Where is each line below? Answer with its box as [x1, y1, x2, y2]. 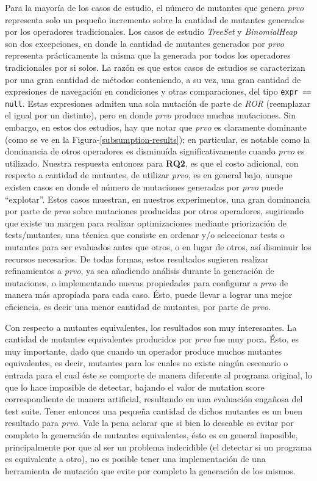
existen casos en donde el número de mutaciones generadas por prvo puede [5, 181, 283, 193]
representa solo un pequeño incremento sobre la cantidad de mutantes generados [5, 13, 305, 26]
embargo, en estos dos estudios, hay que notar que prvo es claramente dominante [5, 121, 307, 134]
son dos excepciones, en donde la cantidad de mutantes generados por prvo [5, 37, 284, 49]
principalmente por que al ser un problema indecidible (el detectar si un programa [5, 440, 312, 453]
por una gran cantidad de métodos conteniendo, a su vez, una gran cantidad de [5, 73, 301, 85]
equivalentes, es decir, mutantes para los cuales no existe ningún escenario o [5, 356, 288, 369]
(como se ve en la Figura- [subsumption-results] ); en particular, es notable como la [5, 132, 310, 145]
